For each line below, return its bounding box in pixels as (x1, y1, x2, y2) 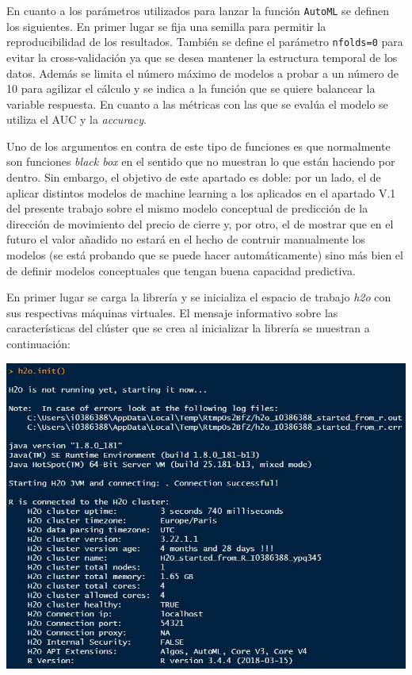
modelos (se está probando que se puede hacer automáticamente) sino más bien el (6, 247, 403, 263)
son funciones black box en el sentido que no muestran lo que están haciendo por (6, 153, 395, 170)
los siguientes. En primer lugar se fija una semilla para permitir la (6, 17, 326, 34)
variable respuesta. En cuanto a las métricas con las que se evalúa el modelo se (6, 95, 388, 112)
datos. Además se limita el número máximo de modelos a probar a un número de (6, 64, 399, 81)
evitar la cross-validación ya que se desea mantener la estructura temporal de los (6, 48, 398, 65)
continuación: (6, 336, 71, 351)
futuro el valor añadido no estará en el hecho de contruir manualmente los (6, 231, 366, 247)
